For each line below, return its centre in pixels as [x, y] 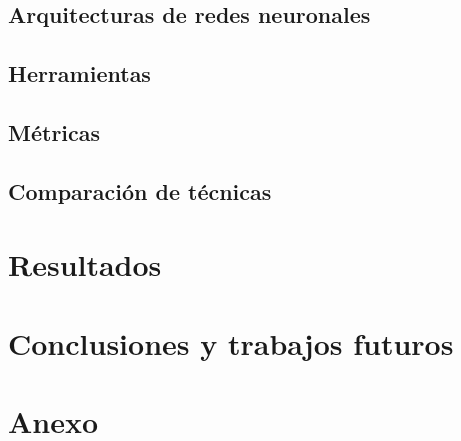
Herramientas [79, 73]
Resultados [85, 264]
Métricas [54, 131]
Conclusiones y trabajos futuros [231, 342]
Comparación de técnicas [140, 190]
